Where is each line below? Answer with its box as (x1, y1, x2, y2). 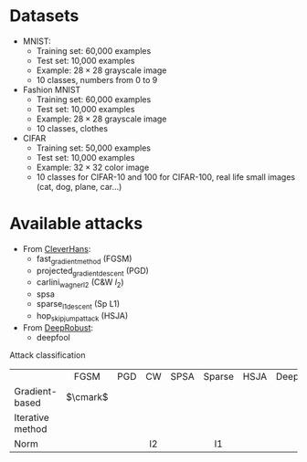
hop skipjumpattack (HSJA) (36, 310, 129, 323)
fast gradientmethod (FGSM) (36, 253, 132, 266)
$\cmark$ (66, 390, 109, 403)
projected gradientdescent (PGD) (36, 265, 149, 278)
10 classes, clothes (36, 122, 108, 133)
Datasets (9, 5, 79, 26)
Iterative (14, 411, 50, 424)
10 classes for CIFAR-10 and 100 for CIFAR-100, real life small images (36, 171, 295, 183)
